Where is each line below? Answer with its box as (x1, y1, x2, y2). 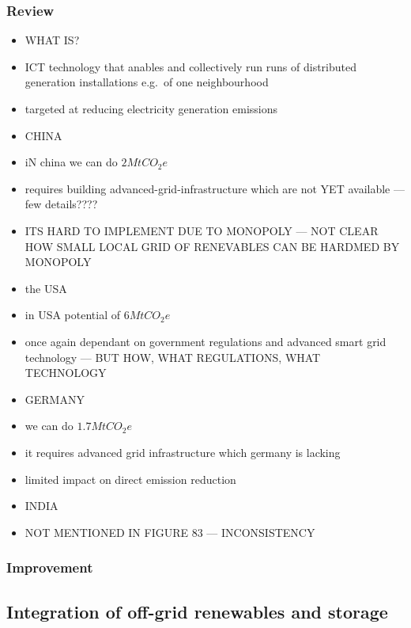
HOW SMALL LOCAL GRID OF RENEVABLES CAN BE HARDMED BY (25, 238, 400, 254)
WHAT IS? (25, 32, 80, 48)
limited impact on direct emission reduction (25, 470, 236, 487)
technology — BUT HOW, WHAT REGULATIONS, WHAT (25, 348, 321, 365)
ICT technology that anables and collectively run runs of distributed (25, 58, 357, 74)
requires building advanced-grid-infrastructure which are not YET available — (25, 180, 405, 196)
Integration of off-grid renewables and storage (6, 599, 388, 623)
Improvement (6, 558, 93, 577)
